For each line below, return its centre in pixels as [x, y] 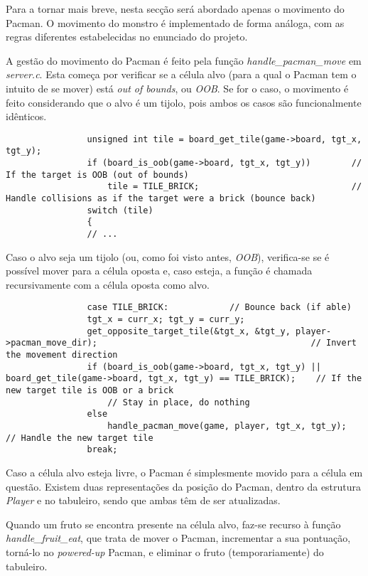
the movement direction [62, 355]
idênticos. [26, 116]
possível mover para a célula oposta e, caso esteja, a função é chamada [159, 271]
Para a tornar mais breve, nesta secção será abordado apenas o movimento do [175, 9]
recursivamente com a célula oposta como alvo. [108, 284]
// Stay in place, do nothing [179, 402]
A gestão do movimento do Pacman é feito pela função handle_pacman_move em [184, 60]
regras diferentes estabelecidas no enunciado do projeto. [127, 37]
